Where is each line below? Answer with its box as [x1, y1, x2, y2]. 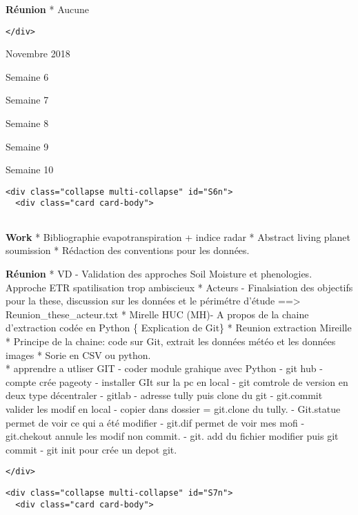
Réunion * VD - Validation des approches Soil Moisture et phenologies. [6, 266, 312, 280]
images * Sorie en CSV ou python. [6, 347, 151, 362]
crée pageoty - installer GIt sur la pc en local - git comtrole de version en [39, 374, 348, 389]
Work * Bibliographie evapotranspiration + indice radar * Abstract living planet [6, 229, 350, 244]
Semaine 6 [6, 69, 49, 84]
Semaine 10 [6, 162, 54, 177]
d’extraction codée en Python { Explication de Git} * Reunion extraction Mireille [6, 320, 352, 335]
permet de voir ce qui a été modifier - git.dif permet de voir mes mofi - [6, 415, 305, 429]
